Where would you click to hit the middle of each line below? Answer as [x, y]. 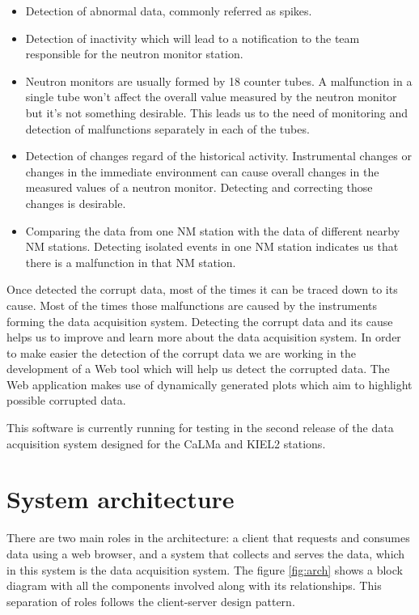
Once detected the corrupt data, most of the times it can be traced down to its [202, 289]
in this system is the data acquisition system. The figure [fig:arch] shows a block [205, 569]
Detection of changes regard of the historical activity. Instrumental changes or [218, 156]
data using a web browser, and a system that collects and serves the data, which [206, 553]
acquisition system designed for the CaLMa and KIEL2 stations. [166, 443]
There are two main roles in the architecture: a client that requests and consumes [208, 538]
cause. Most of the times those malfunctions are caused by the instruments [192, 305]
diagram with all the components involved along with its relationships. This [194, 585]
